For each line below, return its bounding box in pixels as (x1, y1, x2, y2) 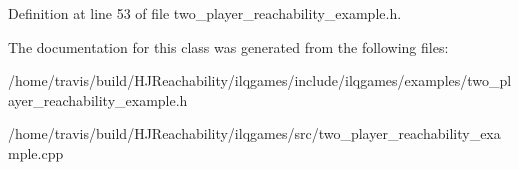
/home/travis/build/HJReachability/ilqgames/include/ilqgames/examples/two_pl (8, 70, 512, 91)
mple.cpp (8, 142, 64, 163)
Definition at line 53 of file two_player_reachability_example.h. (8, 3, 402, 23)
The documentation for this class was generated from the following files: (8, 36, 449, 57)
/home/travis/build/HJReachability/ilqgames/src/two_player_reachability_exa (8, 123, 501, 144)
